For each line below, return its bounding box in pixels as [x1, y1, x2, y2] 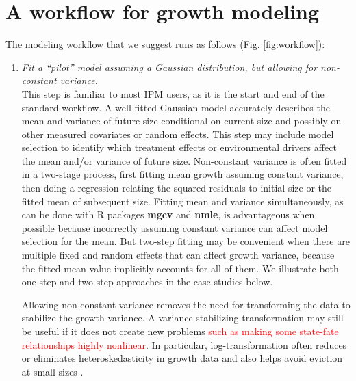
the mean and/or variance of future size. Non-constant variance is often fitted [21, 153, 347, 168]
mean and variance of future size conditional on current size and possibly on [21, 114, 342, 128]
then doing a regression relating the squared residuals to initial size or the [21, 181, 331, 195]
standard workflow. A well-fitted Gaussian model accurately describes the [21, 100, 330, 114]
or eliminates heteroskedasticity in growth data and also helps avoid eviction [21, 351, 343, 365]
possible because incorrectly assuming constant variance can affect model [21, 220, 328, 235]
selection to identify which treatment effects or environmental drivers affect [21, 140, 337, 155]
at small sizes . [21, 364, 84, 378]
